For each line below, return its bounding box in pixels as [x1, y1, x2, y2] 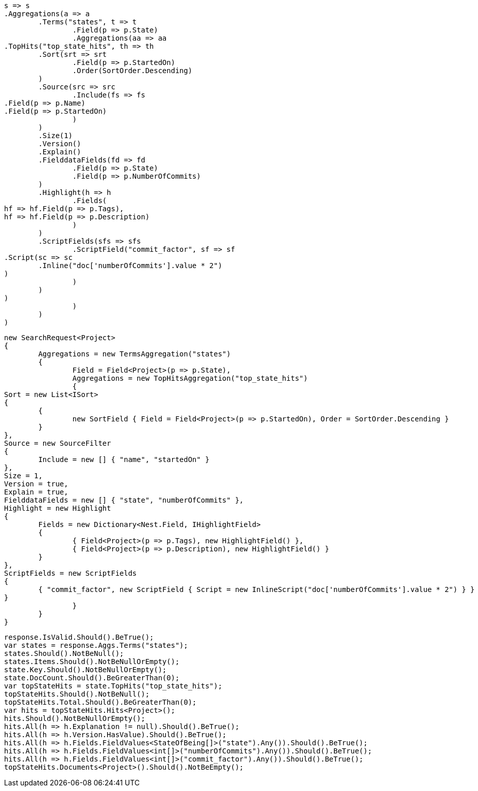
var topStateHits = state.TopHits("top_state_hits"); [4, 682, 222, 690]
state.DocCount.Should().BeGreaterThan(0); [4, 674, 180, 682]
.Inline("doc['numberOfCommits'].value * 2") [38, 261, 222, 270]
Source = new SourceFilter [4, 439, 111, 447]
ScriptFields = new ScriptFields [4, 569, 137, 577]
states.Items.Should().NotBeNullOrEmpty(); [4, 657, 180, 666]
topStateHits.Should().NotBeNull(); [4, 690, 150, 698]
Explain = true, [4, 488, 69, 496]
